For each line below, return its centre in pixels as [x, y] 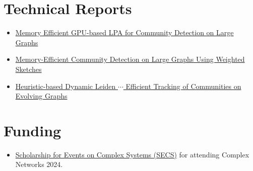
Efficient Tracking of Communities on [183, 86]
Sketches [28, 69]
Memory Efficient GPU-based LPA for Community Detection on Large [124, 32]
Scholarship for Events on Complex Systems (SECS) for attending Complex [132, 154]
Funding [33, 130]
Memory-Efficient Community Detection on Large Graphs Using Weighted [130, 59]
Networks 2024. [39, 164]
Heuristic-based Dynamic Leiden [66, 86]
